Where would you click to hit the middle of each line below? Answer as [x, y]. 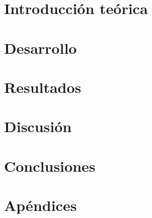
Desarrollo [41, 47]
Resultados [43, 87]
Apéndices [41, 205]
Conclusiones [50, 166]
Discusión [38, 126]
